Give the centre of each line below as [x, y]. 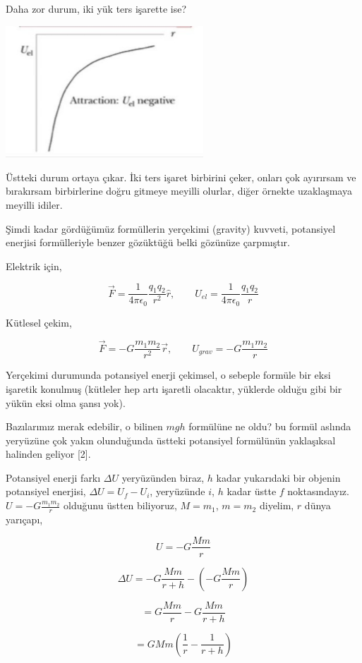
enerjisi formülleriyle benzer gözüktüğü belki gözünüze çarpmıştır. [148, 242]
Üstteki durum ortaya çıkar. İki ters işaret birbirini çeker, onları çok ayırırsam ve [181, 177]
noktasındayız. [318, 491]
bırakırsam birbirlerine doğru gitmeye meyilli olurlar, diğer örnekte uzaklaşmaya [179, 191]
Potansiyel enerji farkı [53, 477]
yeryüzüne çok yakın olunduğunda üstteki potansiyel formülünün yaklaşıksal [171, 440]
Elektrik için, [34, 266]
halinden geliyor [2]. [48, 454]
